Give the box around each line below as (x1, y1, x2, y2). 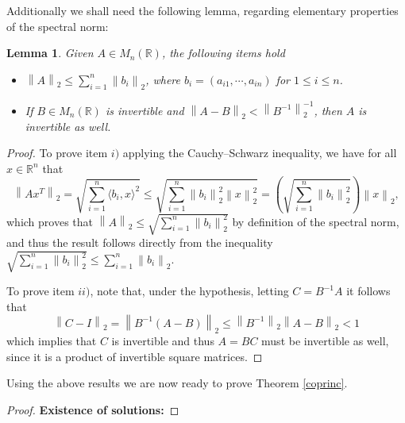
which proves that (6, 213, 94, 229)
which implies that (6, 333, 97, 349)
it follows (346, 283, 391, 299)
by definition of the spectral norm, (232, 213, 399, 229)
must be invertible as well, (261, 333, 389, 349)
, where (145, 71, 180, 87)
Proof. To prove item (6, 144, 108, 161)
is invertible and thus (111, 333, 214, 349)
